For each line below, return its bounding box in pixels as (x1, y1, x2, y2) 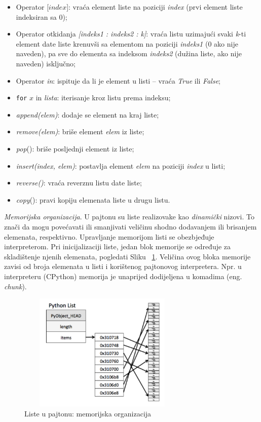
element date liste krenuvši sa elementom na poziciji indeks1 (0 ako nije (16, 38, 238, 49)
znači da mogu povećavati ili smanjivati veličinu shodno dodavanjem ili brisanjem (4, 221, 257, 232)
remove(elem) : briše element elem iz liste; (16, 126, 144, 137)
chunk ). (4, 281, 27, 291)
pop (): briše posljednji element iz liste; (16, 143, 134, 154)
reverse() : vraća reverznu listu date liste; (16, 177, 142, 188)
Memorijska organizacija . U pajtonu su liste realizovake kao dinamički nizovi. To (4, 211, 254, 222)
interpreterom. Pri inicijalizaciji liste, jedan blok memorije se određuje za (4, 241, 231, 252)
